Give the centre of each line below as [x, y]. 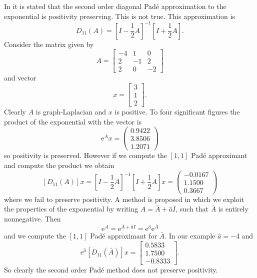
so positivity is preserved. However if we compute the [85, 155]
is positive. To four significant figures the [177, 112]
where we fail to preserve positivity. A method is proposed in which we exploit [124, 199]
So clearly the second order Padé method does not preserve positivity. [111, 269]
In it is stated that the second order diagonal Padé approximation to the [115, 6]
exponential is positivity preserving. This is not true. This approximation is [119, 16]
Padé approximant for [123, 236]
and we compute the [35, 236]
